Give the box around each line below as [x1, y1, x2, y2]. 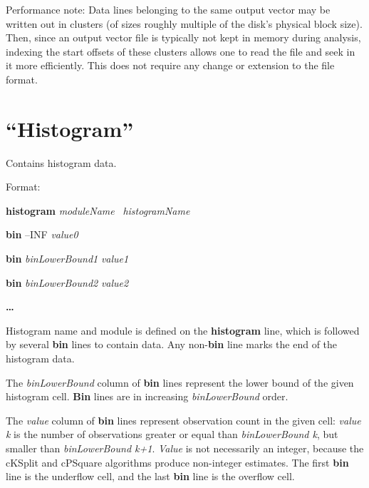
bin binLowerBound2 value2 [6, 275, 129, 290]
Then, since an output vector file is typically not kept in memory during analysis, [6, 30, 361, 45]
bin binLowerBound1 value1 [6, 251, 129, 266]
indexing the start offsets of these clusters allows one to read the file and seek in [6, 44, 355, 59]
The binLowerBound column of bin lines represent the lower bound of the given [6, 375, 354, 390]
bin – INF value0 [6, 227, 78, 242]
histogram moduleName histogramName [6, 203, 190, 218]
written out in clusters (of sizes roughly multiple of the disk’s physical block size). [6, 16, 363, 31]
